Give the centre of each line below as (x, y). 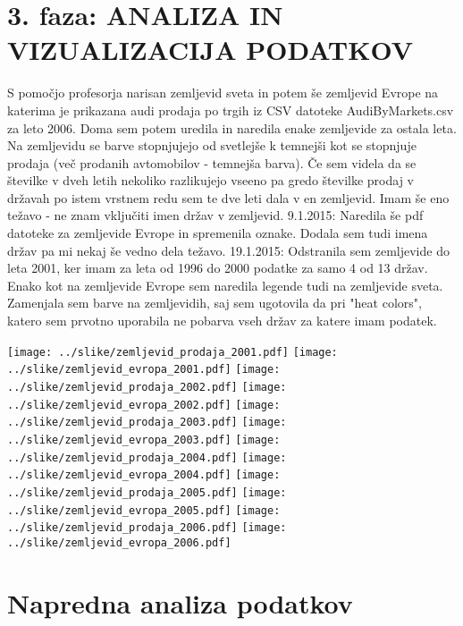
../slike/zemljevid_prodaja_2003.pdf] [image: (147, 423)
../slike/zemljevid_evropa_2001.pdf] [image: (144, 370)
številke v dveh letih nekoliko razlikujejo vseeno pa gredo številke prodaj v (210, 180)
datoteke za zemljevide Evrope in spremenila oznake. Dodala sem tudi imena (218, 233)
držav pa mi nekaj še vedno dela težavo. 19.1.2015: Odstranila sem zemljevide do (228, 250)
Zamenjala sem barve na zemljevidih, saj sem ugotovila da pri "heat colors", (215, 303)
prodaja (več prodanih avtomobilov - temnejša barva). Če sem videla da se (212, 162)
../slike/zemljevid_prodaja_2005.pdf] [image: (147, 492)
